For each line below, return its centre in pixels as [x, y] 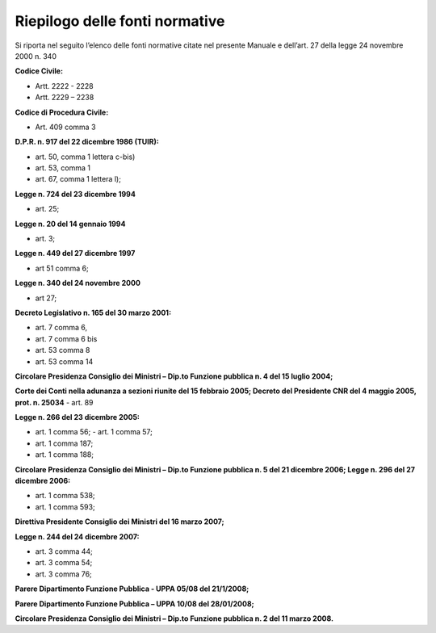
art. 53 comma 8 [63, 350]
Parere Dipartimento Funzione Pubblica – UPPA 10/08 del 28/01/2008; [134, 604]
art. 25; [47, 209]
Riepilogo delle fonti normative [120, 21]
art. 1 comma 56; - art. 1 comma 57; [94, 432]
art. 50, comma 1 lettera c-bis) [85, 157]
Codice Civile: [39, 71]
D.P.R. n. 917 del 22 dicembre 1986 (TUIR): [87, 142]
